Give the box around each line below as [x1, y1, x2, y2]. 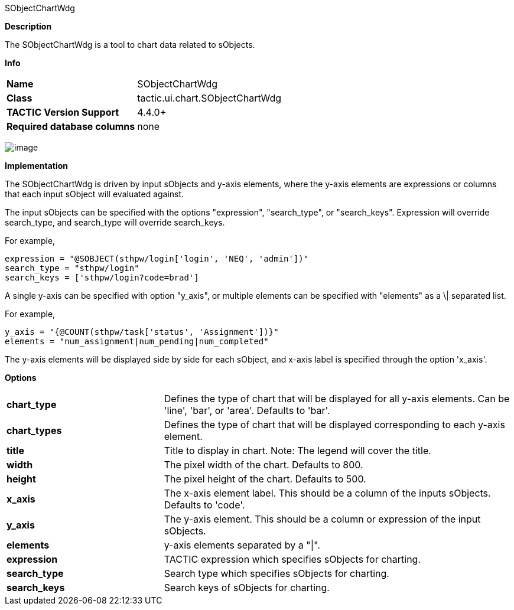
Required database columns [6, 120, 135, 132]
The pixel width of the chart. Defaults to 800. [164, 459, 363, 471]
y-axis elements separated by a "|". [164, 539, 320, 551]
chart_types [6, 425, 62, 436]
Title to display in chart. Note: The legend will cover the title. [164, 445, 431, 456]
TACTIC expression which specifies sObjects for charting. [164, 553, 421, 565]
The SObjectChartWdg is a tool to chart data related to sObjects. [5, 40, 255, 50]
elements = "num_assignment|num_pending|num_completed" [5, 337, 269, 346]
